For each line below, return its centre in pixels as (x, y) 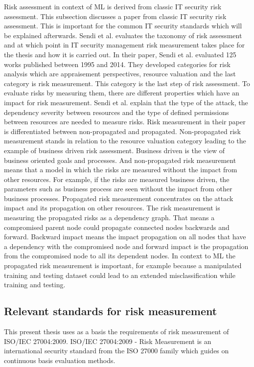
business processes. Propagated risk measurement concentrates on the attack (119, 198)
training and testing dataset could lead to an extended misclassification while (120, 275)
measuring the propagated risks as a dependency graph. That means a (109, 218)
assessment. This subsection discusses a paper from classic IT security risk (115, 16)
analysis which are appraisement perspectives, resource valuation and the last (120, 74)
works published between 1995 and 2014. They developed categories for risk (117, 64)
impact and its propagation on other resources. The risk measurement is (112, 208)
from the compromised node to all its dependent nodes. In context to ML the (120, 256)
